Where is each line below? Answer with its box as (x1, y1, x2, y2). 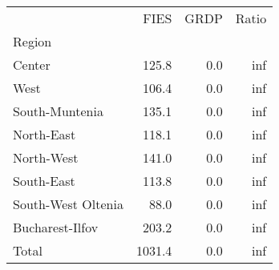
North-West (13, 148, 79, 167)
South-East (13, 171, 75, 190)
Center (13, 55, 51, 74)
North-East (13, 125, 76, 143)
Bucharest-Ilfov (13, 218, 99, 236)
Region (13, 32, 52, 50)
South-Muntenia (13, 102, 103, 120)
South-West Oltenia (13, 195, 123, 213)
